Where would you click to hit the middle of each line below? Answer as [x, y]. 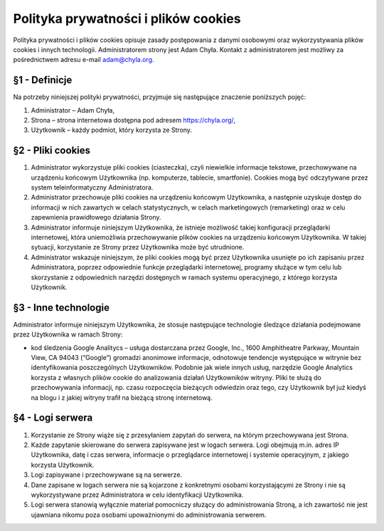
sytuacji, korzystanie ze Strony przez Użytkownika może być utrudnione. [138, 247]
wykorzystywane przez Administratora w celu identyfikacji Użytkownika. [137, 495]
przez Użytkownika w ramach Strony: [68, 334]
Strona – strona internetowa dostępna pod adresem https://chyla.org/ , [133, 120]
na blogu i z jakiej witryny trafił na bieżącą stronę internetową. [122, 397]
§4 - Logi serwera [53, 418]
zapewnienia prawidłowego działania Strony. [96, 217]
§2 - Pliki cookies [52, 151]
